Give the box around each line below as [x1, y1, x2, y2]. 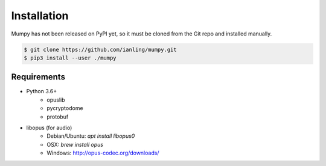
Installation [11, 9, 69, 22]
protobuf [46, 113, 69, 120]
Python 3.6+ [26, 88, 57, 95]
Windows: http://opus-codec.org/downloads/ [46, 149, 159, 156]
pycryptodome [46, 105, 84, 112]
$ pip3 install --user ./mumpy [24, 54, 117, 61]
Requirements [11, 72, 66, 82]
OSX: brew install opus [46, 141, 104, 148]
